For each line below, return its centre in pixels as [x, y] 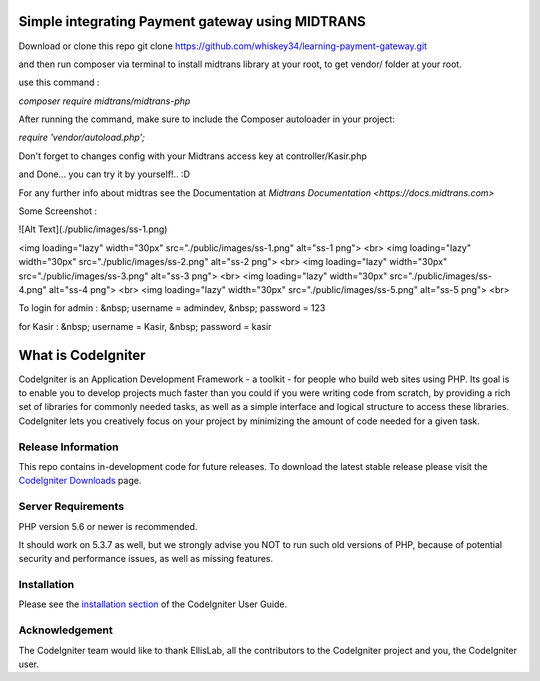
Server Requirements [71, 507]
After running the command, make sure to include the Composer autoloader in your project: [206, 119]
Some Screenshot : [57, 211]
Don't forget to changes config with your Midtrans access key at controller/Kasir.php [192, 156]
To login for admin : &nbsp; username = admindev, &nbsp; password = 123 [172, 308]
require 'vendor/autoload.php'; [81, 137]
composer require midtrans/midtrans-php [104, 101]
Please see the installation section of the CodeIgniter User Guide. [153, 604]
